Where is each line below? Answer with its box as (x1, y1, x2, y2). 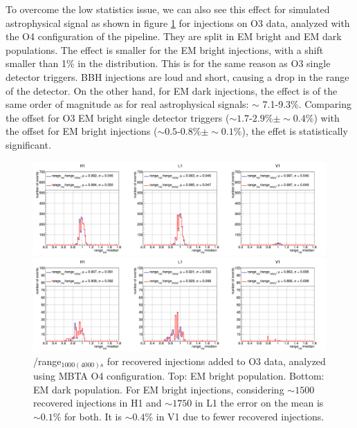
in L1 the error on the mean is (194, 396, 324, 410)
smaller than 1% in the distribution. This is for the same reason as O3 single (6, 56, 331, 71)
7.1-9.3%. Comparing (262, 97, 351, 111)
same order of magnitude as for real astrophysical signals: (6, 97, 249, 111)
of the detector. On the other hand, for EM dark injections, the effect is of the (6, 83, 338, 97)
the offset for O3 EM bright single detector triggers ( (6, 110, 230, 124)
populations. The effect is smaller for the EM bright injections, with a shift (6, 42, 324, 57)
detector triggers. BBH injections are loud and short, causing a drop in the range (6, 69, 349, 84)
